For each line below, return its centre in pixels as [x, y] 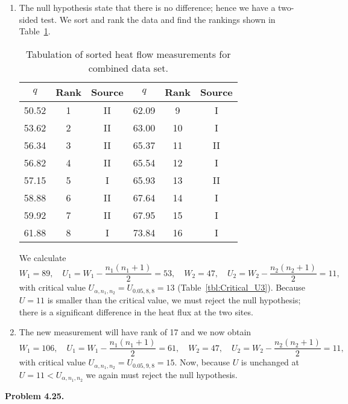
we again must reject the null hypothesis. [162, 374]
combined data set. [128, 68]
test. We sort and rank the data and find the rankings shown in [158, 19]
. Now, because [202, 362]
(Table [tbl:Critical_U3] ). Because [242, 287]
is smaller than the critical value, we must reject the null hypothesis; [174, 300]
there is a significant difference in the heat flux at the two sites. [136, 311]
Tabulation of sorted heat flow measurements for [128, 54]
